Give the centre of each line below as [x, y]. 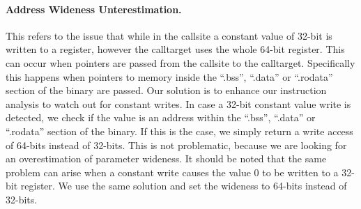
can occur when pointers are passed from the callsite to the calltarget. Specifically [180, 62]
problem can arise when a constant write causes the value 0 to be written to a [172, 172]
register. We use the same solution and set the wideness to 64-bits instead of [184, 186]
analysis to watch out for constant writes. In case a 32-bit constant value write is [178, 103]
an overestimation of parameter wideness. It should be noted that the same [166, 158]
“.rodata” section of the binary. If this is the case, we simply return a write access [179, 131]
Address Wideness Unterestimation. [94, 9]
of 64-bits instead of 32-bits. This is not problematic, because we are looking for [176, 145]
